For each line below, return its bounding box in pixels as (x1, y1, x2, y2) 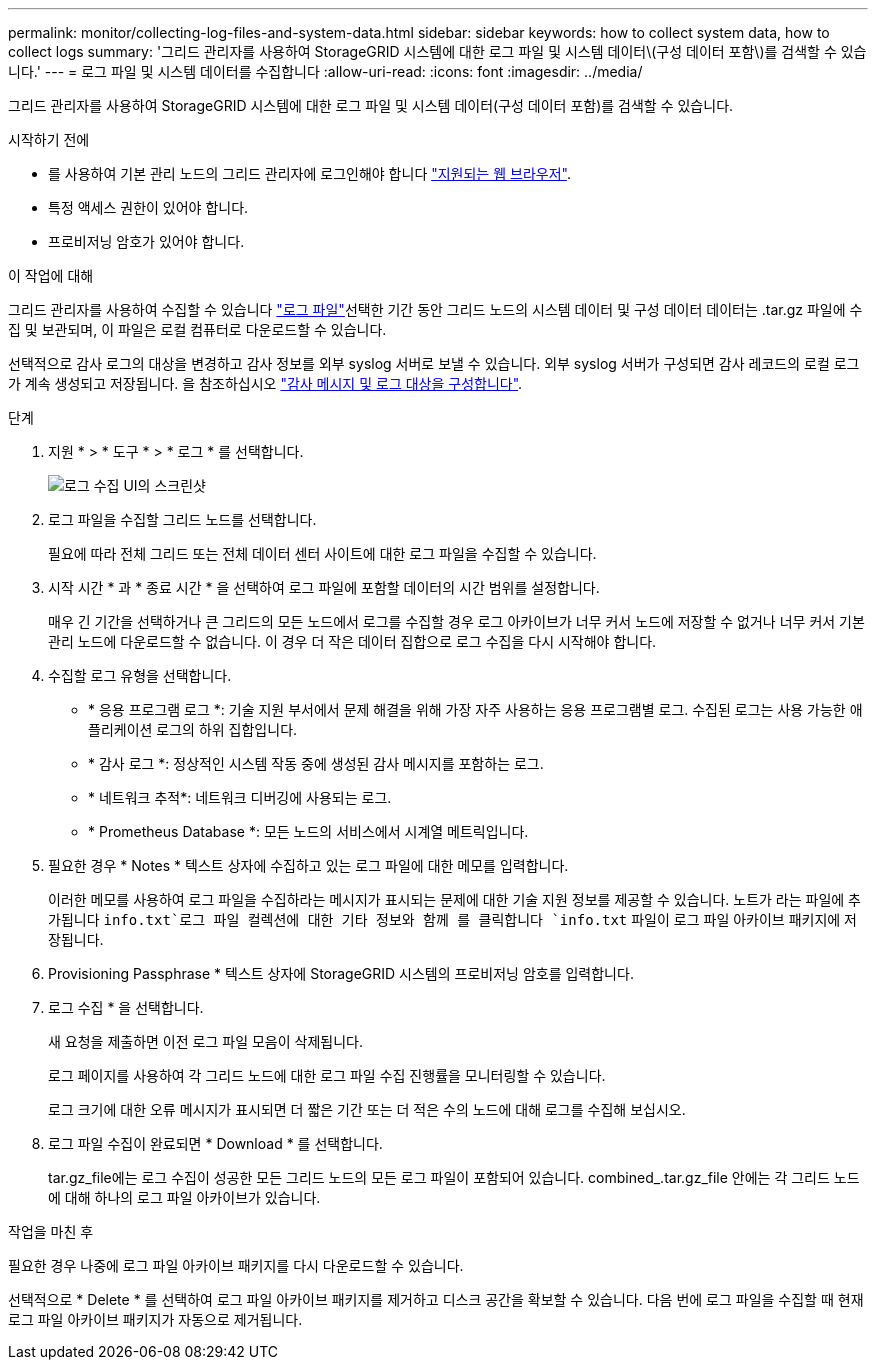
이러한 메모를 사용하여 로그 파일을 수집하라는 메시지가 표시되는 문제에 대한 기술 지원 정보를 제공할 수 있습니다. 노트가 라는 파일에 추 (48, 891, 862, 908)
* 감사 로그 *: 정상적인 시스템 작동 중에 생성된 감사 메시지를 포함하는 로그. (88, 755, 544, 772)
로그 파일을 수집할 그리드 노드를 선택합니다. (48, 511, 317, 528)
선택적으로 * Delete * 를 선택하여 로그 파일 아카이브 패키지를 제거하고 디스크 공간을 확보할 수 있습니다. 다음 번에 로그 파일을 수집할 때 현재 (8, 1291, 864, 1308)
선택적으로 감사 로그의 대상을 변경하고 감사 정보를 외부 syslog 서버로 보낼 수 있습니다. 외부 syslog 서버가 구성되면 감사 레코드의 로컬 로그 (8, 355, 860, 372)
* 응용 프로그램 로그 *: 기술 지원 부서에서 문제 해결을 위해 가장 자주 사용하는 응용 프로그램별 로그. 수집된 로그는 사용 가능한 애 (88, 701, 863, 718)
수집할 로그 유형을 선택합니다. (48, 667, 232, 684)
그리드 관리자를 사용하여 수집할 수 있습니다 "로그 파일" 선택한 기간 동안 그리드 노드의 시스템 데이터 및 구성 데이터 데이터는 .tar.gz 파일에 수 (8, 301, 863, 318)
